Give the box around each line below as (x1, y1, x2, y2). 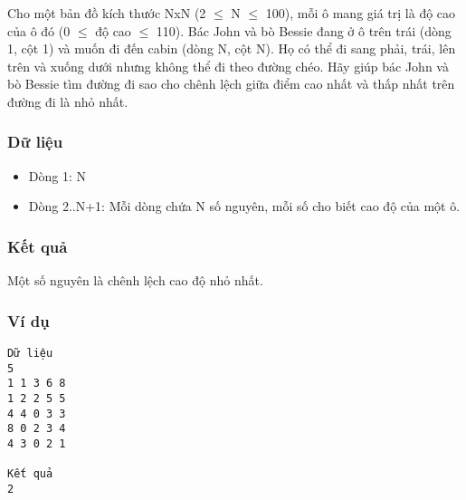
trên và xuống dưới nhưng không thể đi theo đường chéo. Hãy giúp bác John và (7, 56, 449, 75)
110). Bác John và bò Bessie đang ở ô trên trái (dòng (156, 21, 452, 40)
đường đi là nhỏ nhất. (7, 91, 128, 111)
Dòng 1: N (28, 166, 86, 185)
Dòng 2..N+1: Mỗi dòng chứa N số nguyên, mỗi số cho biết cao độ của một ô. (28, 197, 461, 216)
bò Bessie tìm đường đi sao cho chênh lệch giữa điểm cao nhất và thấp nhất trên (7, 74, 455, 93)
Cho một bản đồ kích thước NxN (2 (7, 4, 206, 22)
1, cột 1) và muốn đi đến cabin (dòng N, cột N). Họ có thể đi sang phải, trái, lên (7, 39, 456, 58)
